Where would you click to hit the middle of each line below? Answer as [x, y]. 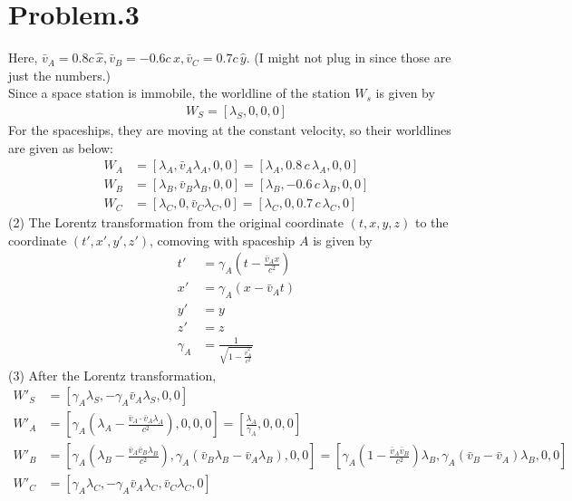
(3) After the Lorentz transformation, [112, 375]
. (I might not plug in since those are [349, 58]
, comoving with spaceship [222, 240]
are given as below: [61, 147]
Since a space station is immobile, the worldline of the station [179, 93]
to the [431, 222]
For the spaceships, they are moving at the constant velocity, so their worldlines [230, 129]
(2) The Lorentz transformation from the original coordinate [176, 222]
